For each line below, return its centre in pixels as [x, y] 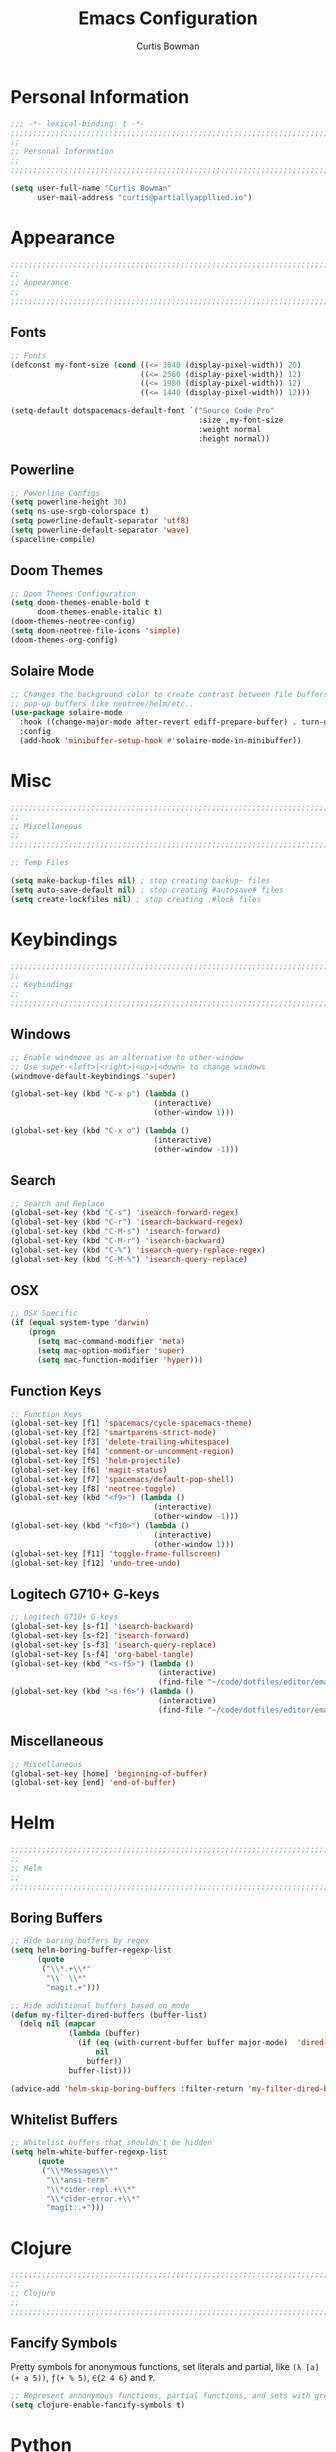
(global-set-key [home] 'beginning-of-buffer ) [109, 1773]
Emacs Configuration [168, 18]
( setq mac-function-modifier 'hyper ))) [119, 1360]
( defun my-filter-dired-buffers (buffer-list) [109, 2015]
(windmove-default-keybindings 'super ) [93, 1076]
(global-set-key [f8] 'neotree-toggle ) [93, 1488]
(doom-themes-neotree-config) [73, 622]
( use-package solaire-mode [66, 713]
